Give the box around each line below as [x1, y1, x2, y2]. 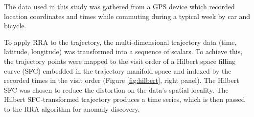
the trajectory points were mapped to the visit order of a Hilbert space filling [4, 56, 235, 66]
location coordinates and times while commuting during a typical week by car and [4, 11, 251, 21]
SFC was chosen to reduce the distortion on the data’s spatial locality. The [4, 84, 229, 95]
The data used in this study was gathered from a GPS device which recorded [4, 1, 235, 11]
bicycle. [4, 20, 26, 31]
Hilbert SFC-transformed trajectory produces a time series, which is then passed [4, 94, 245, 104]
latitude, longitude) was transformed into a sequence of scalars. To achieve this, [4, 46, 243, 57]
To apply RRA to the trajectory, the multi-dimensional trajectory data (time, [4, 37, 237, 47]
